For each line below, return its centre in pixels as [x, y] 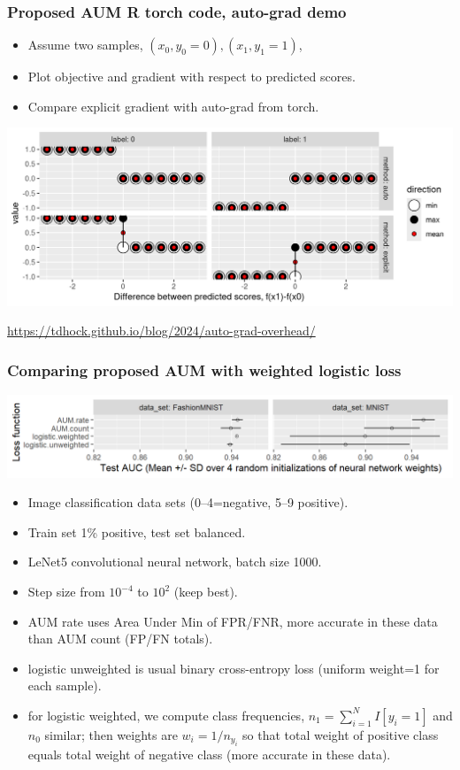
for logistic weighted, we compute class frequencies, [166, 715]
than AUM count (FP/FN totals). [120, 639]
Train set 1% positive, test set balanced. [137, 531]
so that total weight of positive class [341, 734]
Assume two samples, [85, 45]
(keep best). [206, 591]
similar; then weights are [111, 734]
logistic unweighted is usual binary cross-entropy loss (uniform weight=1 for [234, 668]
